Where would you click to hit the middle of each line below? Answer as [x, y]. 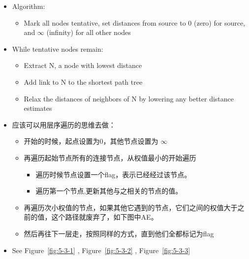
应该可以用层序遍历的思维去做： [64, 124]
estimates [38, 108]
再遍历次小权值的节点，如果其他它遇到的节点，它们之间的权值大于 [131, 207]
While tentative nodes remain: [58, 49]
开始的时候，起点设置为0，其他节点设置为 [91, 141]
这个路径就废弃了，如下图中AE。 [105, 217]
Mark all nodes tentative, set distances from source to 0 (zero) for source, [135, 22]
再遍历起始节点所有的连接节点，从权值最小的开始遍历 [110, 157]
